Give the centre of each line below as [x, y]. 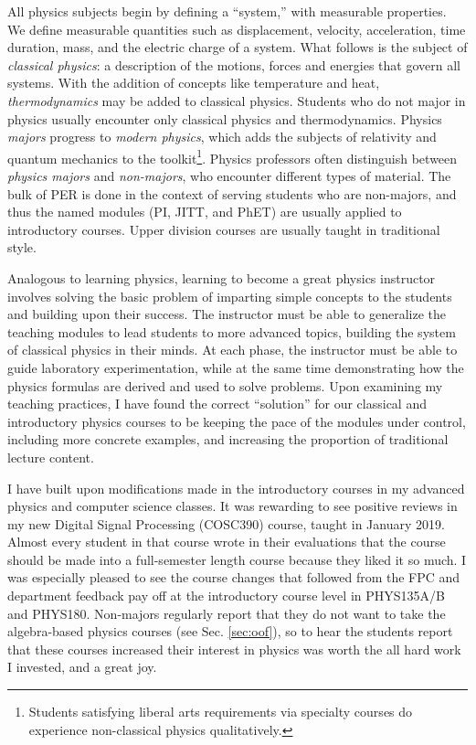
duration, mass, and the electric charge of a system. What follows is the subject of [238, 47]
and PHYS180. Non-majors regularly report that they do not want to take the [227, 613]
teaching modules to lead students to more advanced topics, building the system [232, 331]
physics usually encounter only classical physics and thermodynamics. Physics [225, 118]
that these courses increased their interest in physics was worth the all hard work [234, 649]
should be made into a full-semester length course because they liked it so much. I [237, 559]
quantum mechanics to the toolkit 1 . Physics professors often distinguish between [233, 156]
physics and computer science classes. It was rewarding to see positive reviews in [233, 506]
